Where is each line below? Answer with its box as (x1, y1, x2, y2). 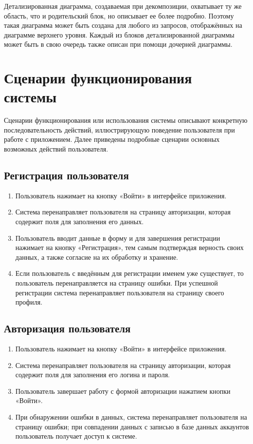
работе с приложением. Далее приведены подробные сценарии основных (4, 134, 220, 144)
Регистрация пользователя (4, 168, 129, 183)
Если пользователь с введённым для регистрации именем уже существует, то (15, 268, 244, 278)
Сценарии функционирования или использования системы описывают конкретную (4, 115, 248, 125)
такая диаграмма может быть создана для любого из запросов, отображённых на (4, 20, 242, 30)
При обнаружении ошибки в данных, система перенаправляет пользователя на (15, 411, 247, 422)
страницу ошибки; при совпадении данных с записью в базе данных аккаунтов (15, 421, 249, 431)
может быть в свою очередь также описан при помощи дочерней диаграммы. (4, 39, 233, 49)
